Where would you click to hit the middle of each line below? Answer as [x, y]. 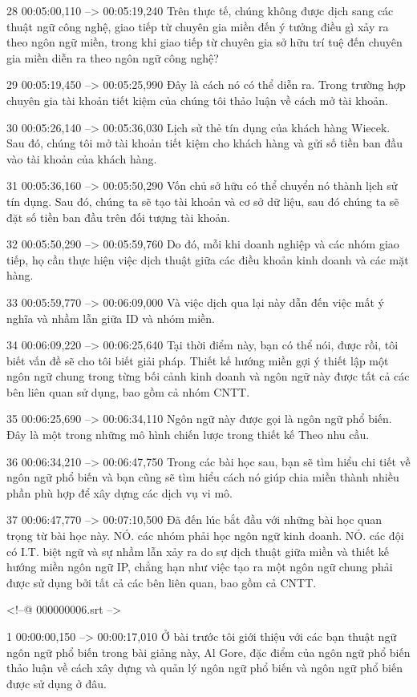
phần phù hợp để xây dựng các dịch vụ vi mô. [119, 492]
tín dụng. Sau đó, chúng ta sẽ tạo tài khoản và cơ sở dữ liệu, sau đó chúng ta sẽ [203, 201]
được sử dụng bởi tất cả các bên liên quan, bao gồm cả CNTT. [162, 582]
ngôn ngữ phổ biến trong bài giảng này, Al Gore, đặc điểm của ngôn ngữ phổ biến [208, 652]
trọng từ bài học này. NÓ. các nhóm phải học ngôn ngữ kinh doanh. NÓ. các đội [205, 536]
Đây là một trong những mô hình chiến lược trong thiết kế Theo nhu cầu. [188, 435]
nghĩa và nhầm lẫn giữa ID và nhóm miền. [111, 318]
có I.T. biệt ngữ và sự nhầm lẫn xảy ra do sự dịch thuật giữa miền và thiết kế [198, 551]
